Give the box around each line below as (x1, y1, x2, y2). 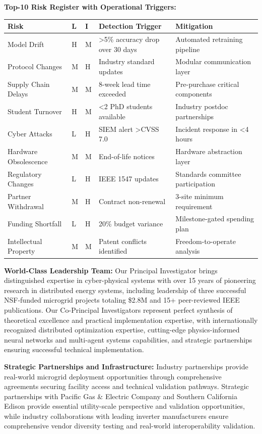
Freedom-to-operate (175, 235, 236, 246)
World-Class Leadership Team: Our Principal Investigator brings (4, 265, 218, 275)
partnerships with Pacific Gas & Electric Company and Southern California (4, 391, 237, 401)
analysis (175, 246, 200, 256)
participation (175, 178, 215, 189)
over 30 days (98, 43, 137, 54)
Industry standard (98, 56, 155, 67)
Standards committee (175, 168, 241, 179)
